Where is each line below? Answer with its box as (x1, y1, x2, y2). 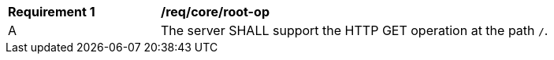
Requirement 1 (8, 4, 95, 19)
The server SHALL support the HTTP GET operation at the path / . (161, 23, 548, 38)
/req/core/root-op (161, 4, 270, 19)
